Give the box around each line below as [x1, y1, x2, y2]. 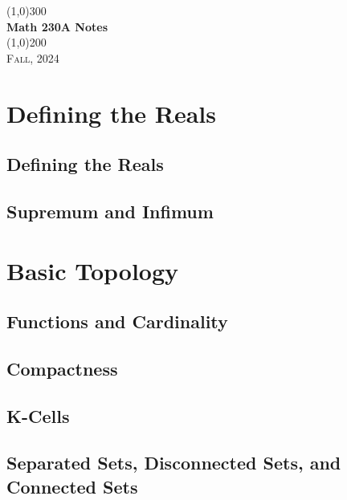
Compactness [6, 356, 118, 380]
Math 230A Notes [6, 18, 108, 35]
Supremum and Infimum [6, 198, 214, 223]
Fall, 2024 [6, 49, 59, 66]
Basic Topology [6, 254, 179, 287]
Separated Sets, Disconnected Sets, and [6, 450, 341, 475]
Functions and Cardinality [6, 309, 228, 334]
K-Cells [6, 403, 70, 428]
